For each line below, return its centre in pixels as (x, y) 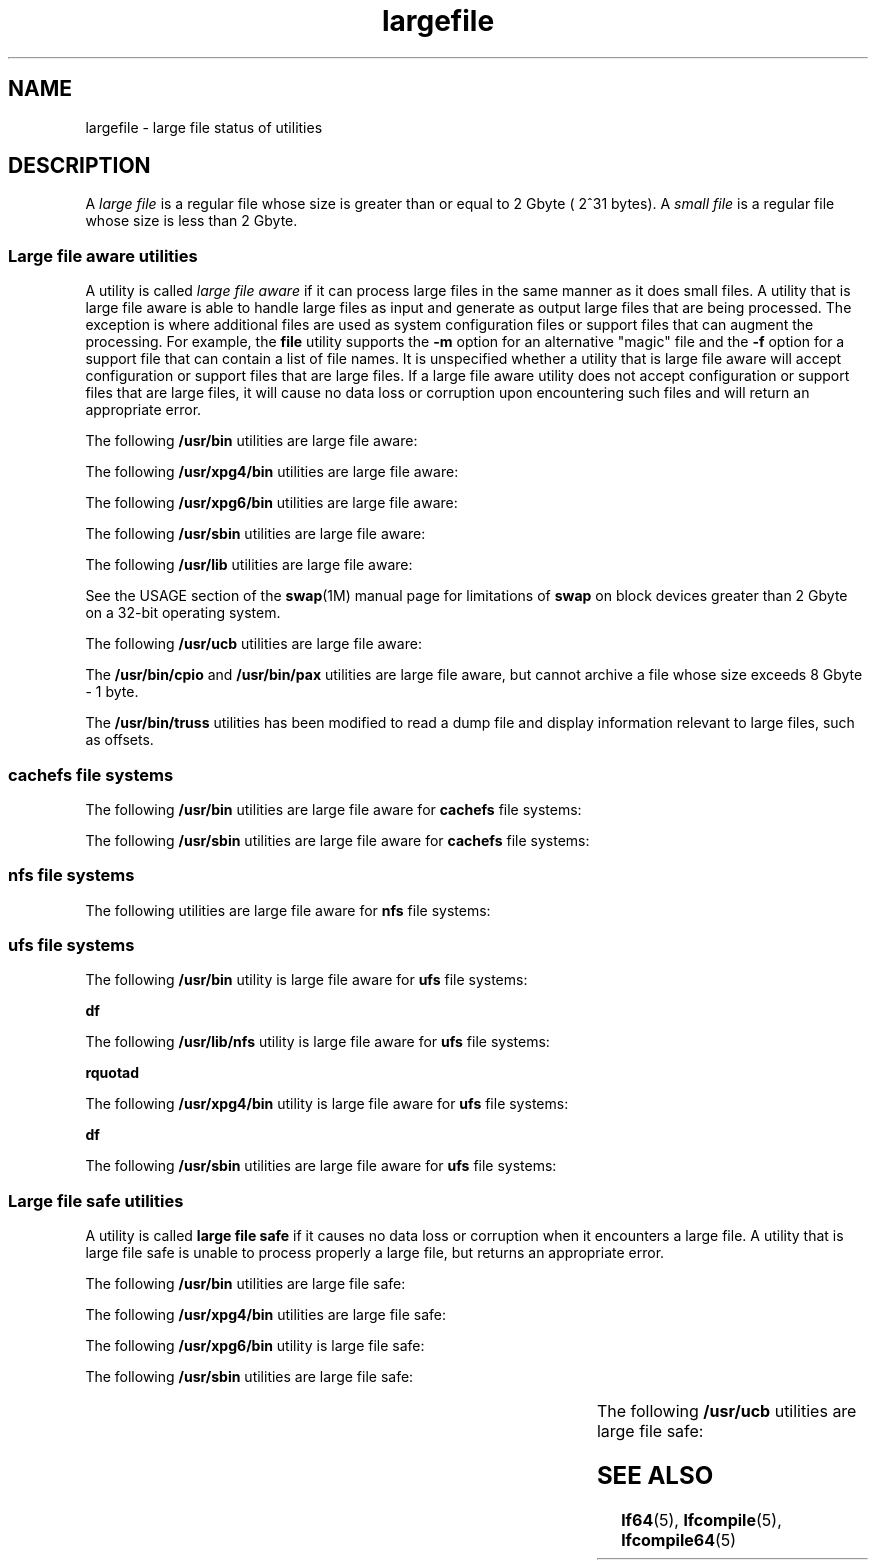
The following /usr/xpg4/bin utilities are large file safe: (265, 1315)
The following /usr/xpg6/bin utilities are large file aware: (271, 503)
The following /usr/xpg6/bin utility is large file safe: (255, 1346)
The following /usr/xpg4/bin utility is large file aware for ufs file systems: (327, 1104)
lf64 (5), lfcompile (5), (701, 1520)
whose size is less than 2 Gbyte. (191, 221)
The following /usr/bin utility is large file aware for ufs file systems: (306, 980)
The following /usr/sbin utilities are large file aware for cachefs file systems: (337, 840)
